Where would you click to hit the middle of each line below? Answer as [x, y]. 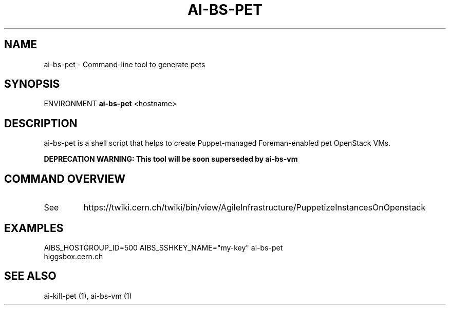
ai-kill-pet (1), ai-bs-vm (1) [88, 296]
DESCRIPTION [41, 123]
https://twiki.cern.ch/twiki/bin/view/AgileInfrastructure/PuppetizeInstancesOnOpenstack [255, 208]
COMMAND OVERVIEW [65, 179]
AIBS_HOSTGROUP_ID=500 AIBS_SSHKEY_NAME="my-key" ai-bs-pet [163, 247]
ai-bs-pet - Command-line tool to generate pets [125, 64]
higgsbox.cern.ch [73, 256]
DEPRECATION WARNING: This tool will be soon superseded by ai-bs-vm [171, 159]
